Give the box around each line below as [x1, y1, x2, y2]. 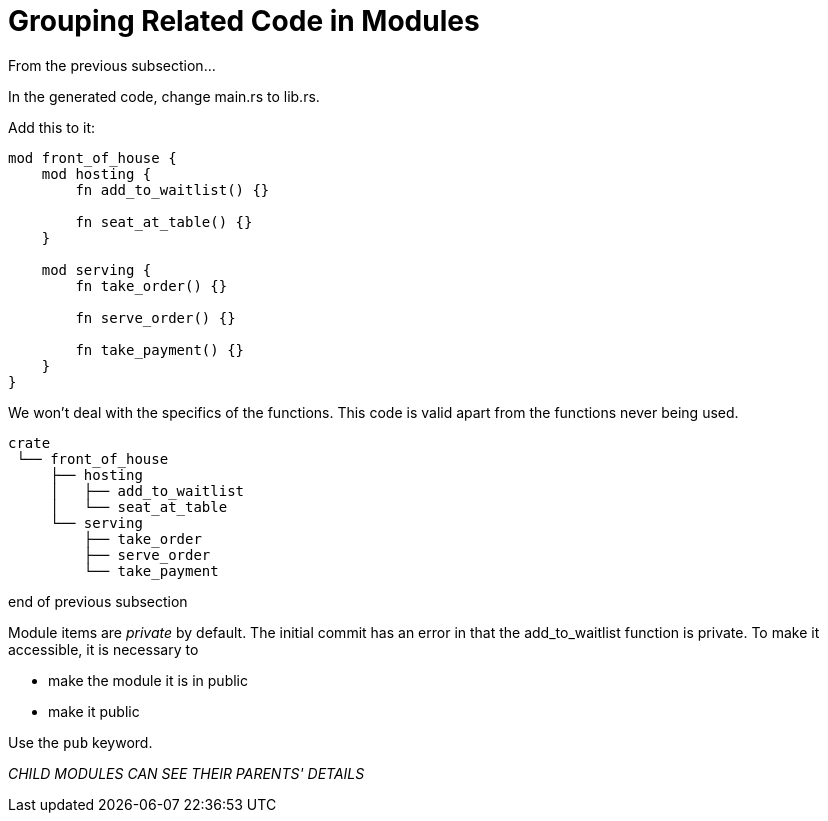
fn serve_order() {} [75, 309, 236, 326]
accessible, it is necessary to [8, 640, 199, 658]
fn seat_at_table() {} [75, 213, 253, 230]
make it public [48, 702, 140, 720]
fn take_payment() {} [75, 341, 245, 358]
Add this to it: [8, 118, 96, 136]
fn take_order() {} [75, 277, 228, 294]
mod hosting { [41, 165, 152, 182]
